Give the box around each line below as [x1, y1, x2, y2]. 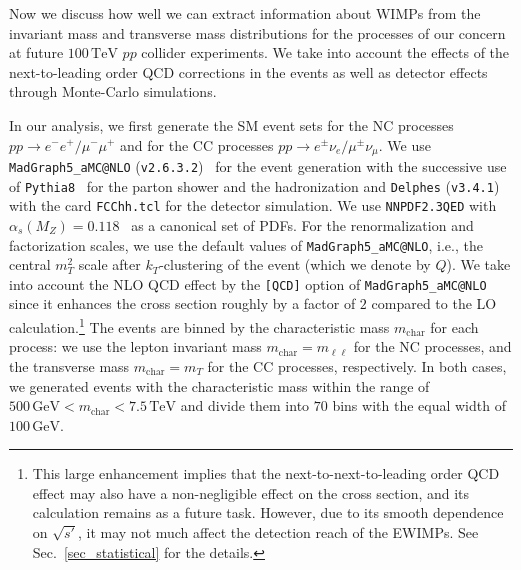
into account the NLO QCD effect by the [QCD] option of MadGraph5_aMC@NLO [9, 273, 487, 294]
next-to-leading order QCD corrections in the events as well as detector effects [9, 61, 488, 82]
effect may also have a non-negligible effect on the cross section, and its [32, 482, 470, 503]
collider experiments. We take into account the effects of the [141, 42, 510, 63]
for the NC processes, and [353, 336, 512, 357]
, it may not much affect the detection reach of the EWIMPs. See [77, 522, 479, 543]
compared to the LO [371, 293, 497, 314]
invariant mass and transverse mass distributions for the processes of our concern [9, 22, 506, 43]
